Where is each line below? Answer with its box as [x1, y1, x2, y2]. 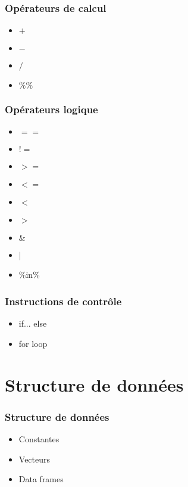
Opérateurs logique [5, 102, 98, 117]
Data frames [18, 473, 64, 485]
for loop [18, 337, 48, 349]
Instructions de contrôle [5, 293, 122, 308]
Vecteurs [18, 452, 51, 465]
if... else [18, 317, 47, 330]
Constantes [18, 433, 59, 445]
